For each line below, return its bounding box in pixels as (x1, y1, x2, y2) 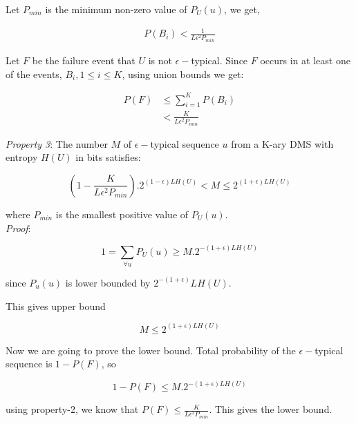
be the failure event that (32, 52, 135, 67)
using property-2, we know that (6, 402, 139, 416)
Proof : (6, 220, 31, 235)
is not (148, 52, 172, 67)
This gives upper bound (6, 298, 106, 313)
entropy (6, 150, 38, 164)
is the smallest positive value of (55, 206, 189, 221)
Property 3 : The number (6, 136, 108, 151)
